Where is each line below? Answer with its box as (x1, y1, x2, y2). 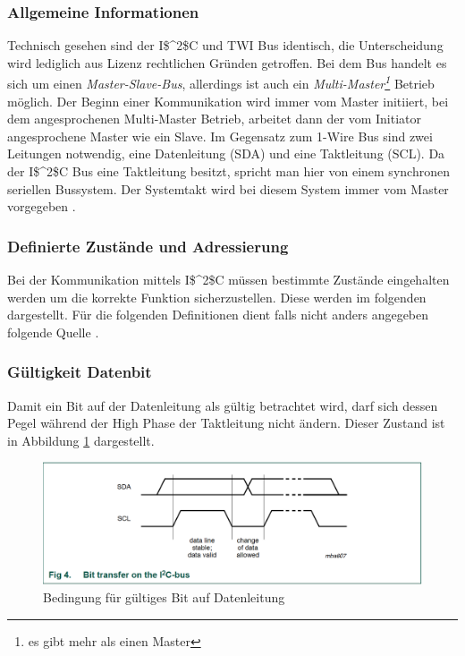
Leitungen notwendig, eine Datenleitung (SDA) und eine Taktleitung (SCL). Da (7, 144, 445, 163)
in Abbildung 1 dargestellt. (7, 430, 155, 449)
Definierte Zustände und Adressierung (7, 234, 289, 257)
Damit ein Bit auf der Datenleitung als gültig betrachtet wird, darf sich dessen (7, 396, 438, 414)
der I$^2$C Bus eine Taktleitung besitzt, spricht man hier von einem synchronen (7, 162, 450, 181)
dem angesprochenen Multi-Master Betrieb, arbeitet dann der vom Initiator (7, 109, 421, 128)
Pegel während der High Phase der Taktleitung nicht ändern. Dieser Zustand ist (7, 413, 445, 432)
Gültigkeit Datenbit (7, 361, 152, 383)
